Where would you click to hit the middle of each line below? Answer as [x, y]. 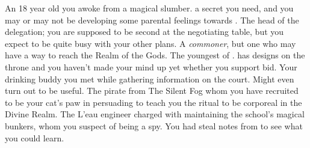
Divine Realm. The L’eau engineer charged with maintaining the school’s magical [155, 114]
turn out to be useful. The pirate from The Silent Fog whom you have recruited [152, 91]
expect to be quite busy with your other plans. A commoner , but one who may [150, 43]
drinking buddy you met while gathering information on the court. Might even [150, 79]
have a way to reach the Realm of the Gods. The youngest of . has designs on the [155, 55]
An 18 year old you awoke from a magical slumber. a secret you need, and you [149, 8]
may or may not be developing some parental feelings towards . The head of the [152, 20]
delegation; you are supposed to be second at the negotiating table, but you [144, 32]
